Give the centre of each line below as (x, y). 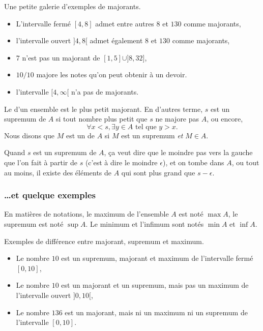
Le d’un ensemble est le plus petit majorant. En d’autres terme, (104, 109)
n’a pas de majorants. (105, 91)
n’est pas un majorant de (61, 57)
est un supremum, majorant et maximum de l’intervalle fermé (157, 258)
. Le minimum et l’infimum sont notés (145, 223)
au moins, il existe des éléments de (58, 172)
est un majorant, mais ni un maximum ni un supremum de (156, 312)
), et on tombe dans (193, 162)
